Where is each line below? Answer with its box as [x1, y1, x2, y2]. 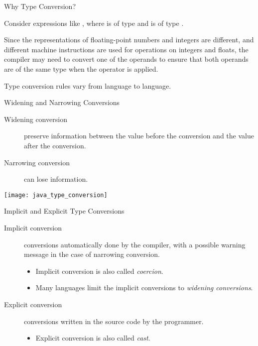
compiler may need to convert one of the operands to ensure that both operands [4, 54, 249, 64]
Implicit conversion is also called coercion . [35, 265, 163, 276]
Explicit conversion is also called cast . [35, 333, 150, 343]
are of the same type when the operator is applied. [4, 63, 158, 74]
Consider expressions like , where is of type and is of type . [4, 17, 184, 28]
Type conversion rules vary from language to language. [4, 80, 171, 91]
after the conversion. [24, 140, 86, 150]
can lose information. [24, 174, 88, 184]
